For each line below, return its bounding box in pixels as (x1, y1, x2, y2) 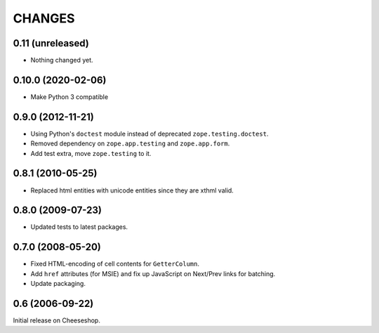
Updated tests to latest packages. (30, 223, 128, 231)
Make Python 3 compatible (30, 92, 109, 101)
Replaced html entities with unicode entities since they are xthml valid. (30, 186, 234, 195)
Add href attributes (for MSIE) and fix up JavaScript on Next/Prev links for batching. (30, 269, 276, 277)
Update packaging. (30, 280, 86, 288)
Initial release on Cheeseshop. (13, 316, 101, 325)
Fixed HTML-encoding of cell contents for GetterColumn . (30, 260, 200, 268)
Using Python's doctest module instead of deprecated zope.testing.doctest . (30, 129, 269, 138)
